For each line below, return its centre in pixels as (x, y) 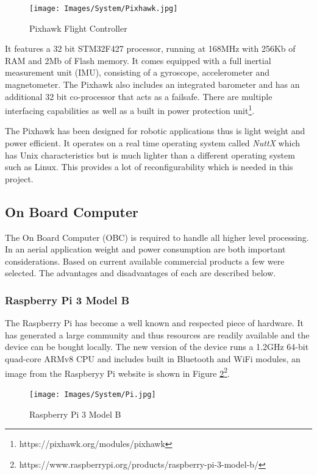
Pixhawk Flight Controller (78, 28)
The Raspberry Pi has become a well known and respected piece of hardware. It (154, 323)
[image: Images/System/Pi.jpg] (93, 394)
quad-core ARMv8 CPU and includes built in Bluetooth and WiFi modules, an (153, 359)
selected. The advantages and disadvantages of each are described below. (141, 273)
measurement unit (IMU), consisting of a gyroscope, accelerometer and (137, 72)
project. (19, 178)
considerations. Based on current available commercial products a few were (145, 261)
